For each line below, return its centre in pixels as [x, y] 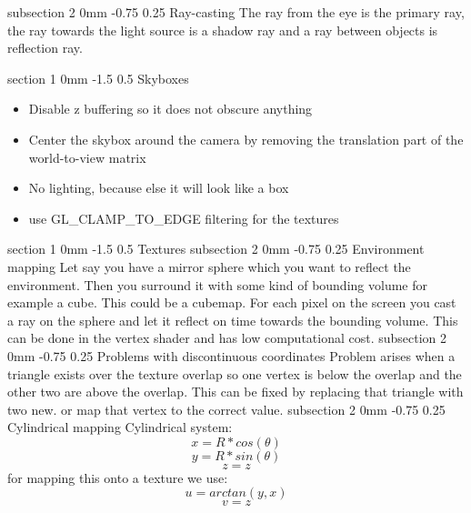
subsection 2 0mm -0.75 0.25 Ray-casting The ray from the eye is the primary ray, [236, 12]
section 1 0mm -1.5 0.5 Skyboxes [98, 78]
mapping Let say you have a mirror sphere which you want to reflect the [209, 266]
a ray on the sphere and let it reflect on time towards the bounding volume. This [233, 320]
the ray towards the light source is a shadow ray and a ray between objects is [223, 30]
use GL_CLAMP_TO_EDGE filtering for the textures [184, 218]
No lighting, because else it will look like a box [159, 188]
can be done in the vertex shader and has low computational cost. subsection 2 [227, 338]
